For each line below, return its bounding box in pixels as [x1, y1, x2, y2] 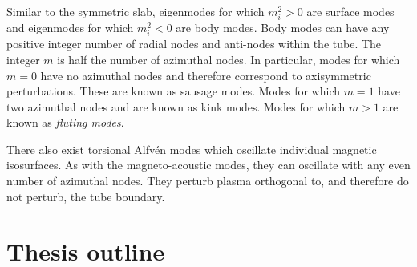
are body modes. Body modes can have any [176, 19, 390, 36]
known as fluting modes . [6, 114, 124, 131]
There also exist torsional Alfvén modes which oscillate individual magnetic [6, 140, 377, 157]
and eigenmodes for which [6, 19, 134, 36]
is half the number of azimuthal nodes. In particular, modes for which [57, 51, 400, 67]
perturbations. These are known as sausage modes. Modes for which [6, 83, 341, 99]
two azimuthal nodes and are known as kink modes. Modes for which [6, 98, 346, 115]
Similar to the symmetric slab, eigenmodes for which [6, 3, 265, 19]
